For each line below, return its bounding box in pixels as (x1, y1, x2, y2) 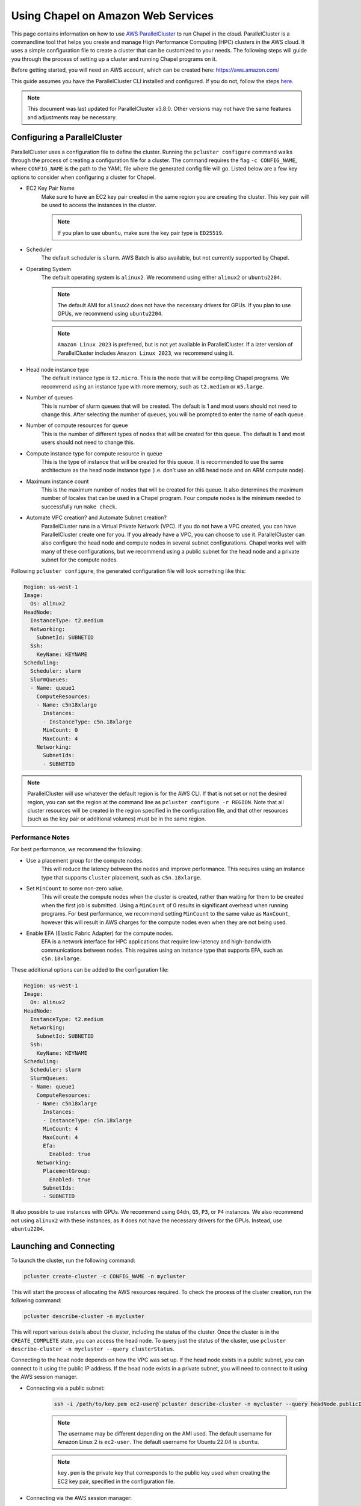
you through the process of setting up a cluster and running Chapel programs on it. (11, 55, 217, 63)
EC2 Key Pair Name (26, 184, 75, 192)
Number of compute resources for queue (26, 422, 129, 429)
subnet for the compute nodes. (41, 556, 119, 563)
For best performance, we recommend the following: (11, 846, 142, 853)
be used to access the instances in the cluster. (41, 201, 156, 208)
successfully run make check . (41, 503, 117, 510)
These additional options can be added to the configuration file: (11, 966, 169, 973)
